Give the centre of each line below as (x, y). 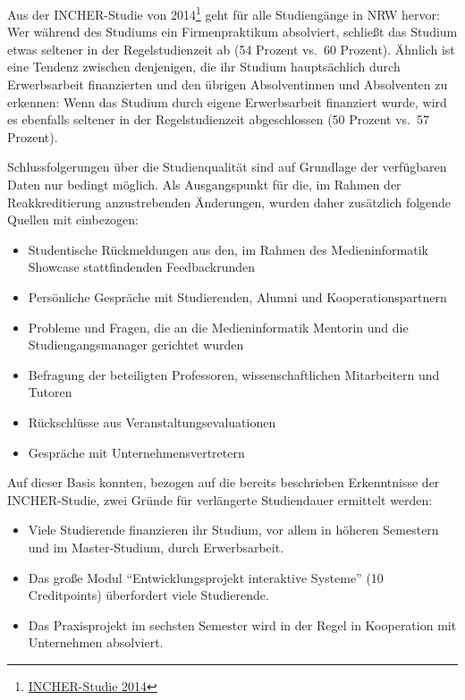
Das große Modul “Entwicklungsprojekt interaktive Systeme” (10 (206, 577)
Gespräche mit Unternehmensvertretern (136, 452)
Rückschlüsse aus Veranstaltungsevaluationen (152, 422)
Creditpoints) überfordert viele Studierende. (148, 595)
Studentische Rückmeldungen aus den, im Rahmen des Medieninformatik (228, 249)
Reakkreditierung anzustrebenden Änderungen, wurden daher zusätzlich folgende (229, 202)
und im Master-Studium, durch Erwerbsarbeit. (156, 547)
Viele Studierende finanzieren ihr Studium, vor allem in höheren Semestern (233, 530)
